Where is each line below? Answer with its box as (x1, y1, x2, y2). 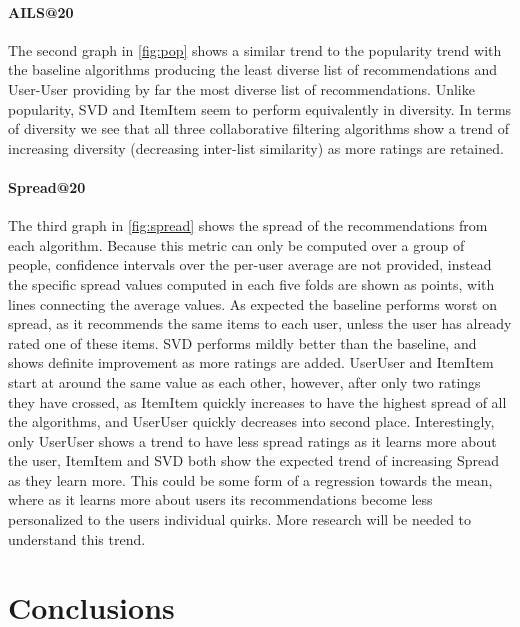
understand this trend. (8, 528, 146, 549)
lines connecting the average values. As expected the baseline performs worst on (8, 293, 498, 314)
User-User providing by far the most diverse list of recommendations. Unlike (8, 78, 475, 99)
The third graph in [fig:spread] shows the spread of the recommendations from (8, 215, 488, 236)
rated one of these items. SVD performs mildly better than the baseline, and (8, 332, 477, 353)
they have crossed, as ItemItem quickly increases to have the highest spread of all (8, 391, 507, 412)
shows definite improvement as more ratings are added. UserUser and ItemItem (8, 352, 494, 373)
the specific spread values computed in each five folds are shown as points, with (8, 273, 495, 294)
